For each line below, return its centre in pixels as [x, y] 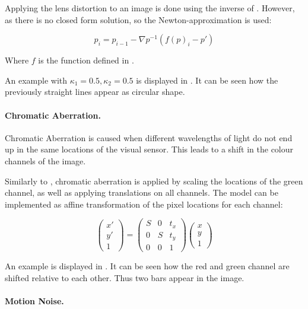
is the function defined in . [86, 60]
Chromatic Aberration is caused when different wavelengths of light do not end [149, 137]
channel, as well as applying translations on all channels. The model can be [142, 192]
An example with [36, 80]
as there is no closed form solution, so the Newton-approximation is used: [138, 19]
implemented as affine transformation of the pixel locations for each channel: [144, 204]
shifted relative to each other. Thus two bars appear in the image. [125, 277]
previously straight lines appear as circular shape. [95, 92]
